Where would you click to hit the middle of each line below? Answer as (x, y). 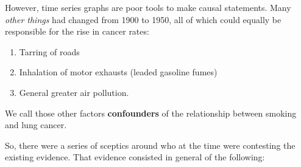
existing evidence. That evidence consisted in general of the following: (135, 157)
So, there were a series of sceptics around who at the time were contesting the (150, 145)
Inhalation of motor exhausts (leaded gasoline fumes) (118, 72)
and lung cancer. (36, 125)
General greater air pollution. (74, 92)
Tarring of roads (49, 51)
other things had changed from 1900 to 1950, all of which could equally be (143, 19)
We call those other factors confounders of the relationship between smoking (151, 113)
